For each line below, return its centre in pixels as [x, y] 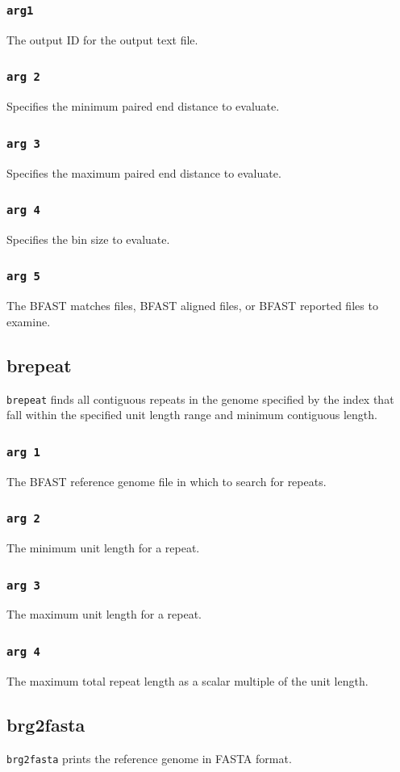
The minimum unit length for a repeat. [103, 548]
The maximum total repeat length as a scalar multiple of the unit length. [187, 680]
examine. [29, 321]
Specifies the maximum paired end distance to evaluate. [144, 172]
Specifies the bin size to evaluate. [88, 239]
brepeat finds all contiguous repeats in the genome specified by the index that [200, 399]
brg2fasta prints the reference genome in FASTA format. [149, 758]
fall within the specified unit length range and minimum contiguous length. [192, 415]
